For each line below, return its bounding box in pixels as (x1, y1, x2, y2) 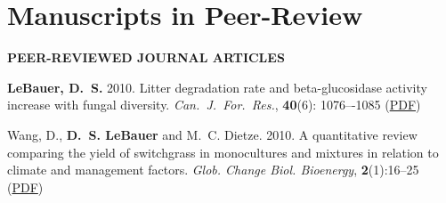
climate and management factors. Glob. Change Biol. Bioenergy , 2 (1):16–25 (7, 160, 419, 179)
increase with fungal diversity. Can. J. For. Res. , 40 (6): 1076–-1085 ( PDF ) (7, 95, 421, 114)
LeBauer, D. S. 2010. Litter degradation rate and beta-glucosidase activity (7, 77, 427, 96)
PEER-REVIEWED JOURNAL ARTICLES (7, 48, 285, 67)
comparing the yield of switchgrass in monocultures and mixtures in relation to (7, 142, 439, 161)
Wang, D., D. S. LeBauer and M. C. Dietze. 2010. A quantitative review (7, 125, 418, 143)
